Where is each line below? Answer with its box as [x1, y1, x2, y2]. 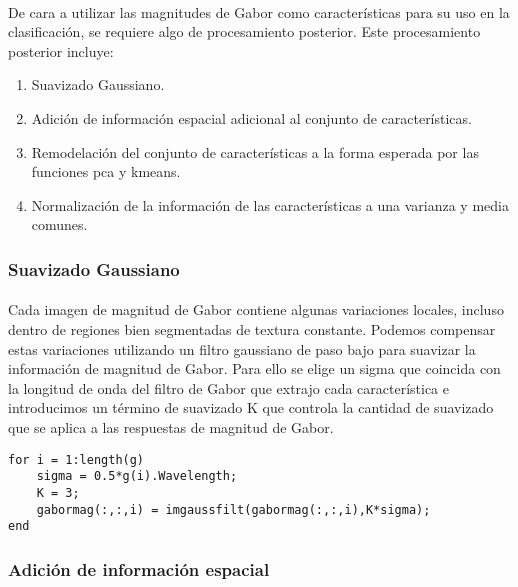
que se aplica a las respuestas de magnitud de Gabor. [8, 416, 334, 437]
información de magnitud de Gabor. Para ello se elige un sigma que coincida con [8, 358, 501, 379]
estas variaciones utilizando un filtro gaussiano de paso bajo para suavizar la [8, 338, 476, 359]
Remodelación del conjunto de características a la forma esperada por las [31, 141, 479, 162]
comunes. [31, 214, 88, 235]
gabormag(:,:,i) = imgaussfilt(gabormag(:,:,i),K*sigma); [36, 502, 431, 517]
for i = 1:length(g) [8, 452, 145, 467]
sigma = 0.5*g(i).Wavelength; [36, 469, 238, 484]
